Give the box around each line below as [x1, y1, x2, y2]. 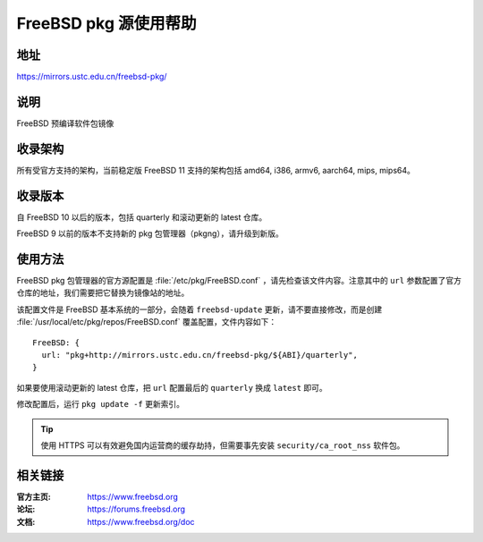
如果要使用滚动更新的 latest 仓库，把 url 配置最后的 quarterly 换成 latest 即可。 [16, 382, 328, 393]
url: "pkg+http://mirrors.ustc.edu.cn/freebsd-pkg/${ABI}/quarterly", [41, 350, 358, 360]
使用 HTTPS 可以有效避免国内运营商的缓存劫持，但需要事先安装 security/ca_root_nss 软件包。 [40, 439, 405, 451]
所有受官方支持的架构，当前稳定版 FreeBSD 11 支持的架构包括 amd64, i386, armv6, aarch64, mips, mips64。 [16, 165, 416, 175]
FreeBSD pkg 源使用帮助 [16, 13, 197, 33]
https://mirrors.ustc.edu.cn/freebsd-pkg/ [16, 72, 167, 82]
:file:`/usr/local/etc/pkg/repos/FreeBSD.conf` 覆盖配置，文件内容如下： [16, 317, 277, 327]
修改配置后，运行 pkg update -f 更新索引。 [16, 399, 185, 410]
